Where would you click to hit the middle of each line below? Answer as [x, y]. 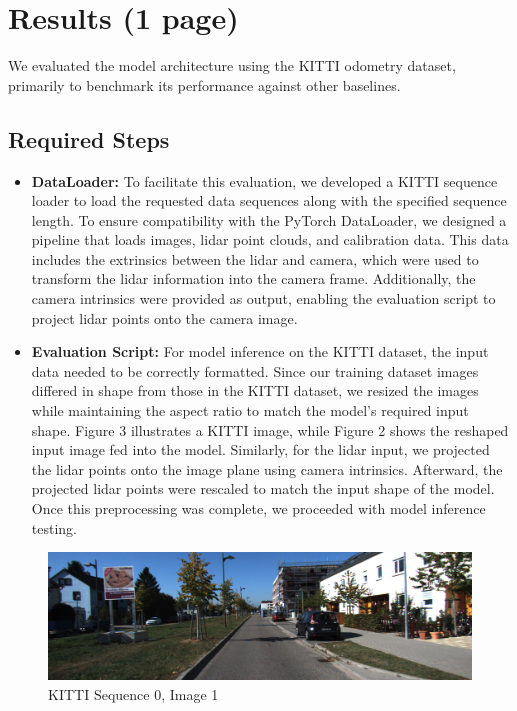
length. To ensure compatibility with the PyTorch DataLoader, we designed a [269, 219]
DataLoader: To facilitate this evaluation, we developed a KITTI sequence [264, 180]
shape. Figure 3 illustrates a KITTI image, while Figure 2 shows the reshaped [270, 429]
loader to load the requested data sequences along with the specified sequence [269, 200]
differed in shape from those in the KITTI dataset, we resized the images [255, 390]
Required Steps [89, 138]
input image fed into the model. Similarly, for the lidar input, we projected [260, 449]
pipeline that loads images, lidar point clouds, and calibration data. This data [270, 239]
